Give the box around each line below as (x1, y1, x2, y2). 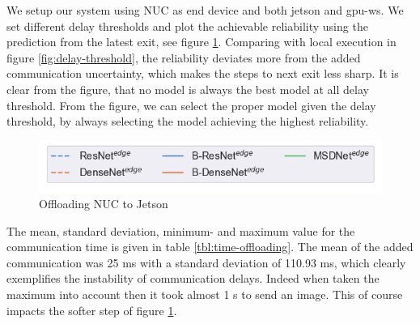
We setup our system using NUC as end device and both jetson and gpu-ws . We (6, 2, 404, 18)
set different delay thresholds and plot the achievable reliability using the (6, 17, 368, 34)
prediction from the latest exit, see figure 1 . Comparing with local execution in (6, 33, 397, 50)
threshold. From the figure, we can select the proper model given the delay (6, 96, 376, 113)
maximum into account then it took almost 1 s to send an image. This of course (6, 286, 403, 303)
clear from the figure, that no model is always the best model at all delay (6, 80, 369, 97)
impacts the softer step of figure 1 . (6, 301, 177, 318)
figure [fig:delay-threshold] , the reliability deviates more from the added (6, 49, 361, 66)
